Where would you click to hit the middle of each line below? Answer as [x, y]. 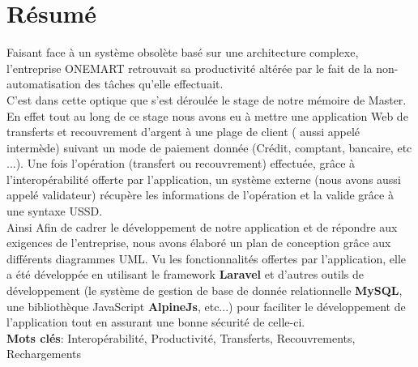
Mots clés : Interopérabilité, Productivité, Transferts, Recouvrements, [181, 337]
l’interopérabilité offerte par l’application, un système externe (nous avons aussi [204, 179]
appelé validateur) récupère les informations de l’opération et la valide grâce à [200, 195]
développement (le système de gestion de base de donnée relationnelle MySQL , [205, 290]
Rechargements [44, 354]
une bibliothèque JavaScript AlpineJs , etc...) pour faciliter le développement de [206, 306]
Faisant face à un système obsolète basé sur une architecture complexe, [183, 52]
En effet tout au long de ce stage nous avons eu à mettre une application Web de [207, 115]
